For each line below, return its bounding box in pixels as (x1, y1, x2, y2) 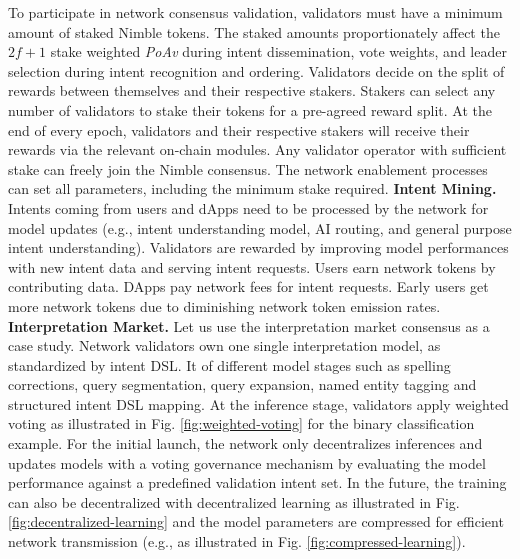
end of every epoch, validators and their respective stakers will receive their (8, 119, 470, 140)
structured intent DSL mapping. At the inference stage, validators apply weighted (8, 393, 509, 414)
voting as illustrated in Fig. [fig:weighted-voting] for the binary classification (8, 413, 475, 434)
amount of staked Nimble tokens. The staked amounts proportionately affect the (8, 21, 500, 42)
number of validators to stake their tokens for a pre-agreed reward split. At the (8, 99, 492, 120)
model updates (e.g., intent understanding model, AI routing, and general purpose (8, 217, 512, 238)
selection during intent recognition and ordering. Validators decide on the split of (8, 60, 505, 81)
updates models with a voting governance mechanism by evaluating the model (8, 452, 486, 473)
